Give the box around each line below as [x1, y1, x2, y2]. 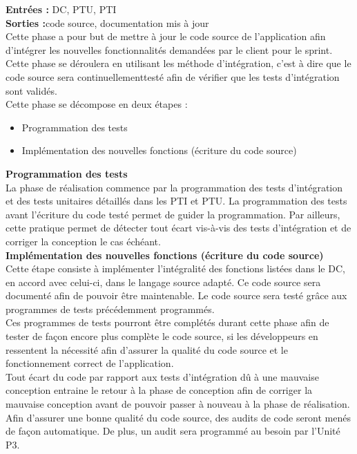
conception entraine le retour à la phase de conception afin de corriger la [6, 383, 313, 397]
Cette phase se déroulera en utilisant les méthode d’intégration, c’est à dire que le [6, 56, 351, 70]
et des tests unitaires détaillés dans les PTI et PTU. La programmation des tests [6, 193, 347, 208]
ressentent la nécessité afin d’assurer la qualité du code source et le [6, 342, 288, 357]
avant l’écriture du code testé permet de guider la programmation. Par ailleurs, [6, 207, 340, 221]
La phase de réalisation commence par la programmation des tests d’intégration [6, 180, 343, 194]
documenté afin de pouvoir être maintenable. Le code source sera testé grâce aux [6, 288, 347, 303]
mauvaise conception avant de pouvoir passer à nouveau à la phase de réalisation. [6, 397, 350, 411]
